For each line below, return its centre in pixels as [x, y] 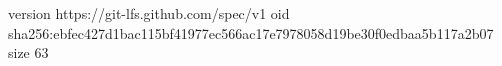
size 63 [28, 52]
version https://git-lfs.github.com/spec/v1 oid [149, 13]
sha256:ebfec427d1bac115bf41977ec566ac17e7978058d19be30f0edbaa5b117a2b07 [251, 32]
